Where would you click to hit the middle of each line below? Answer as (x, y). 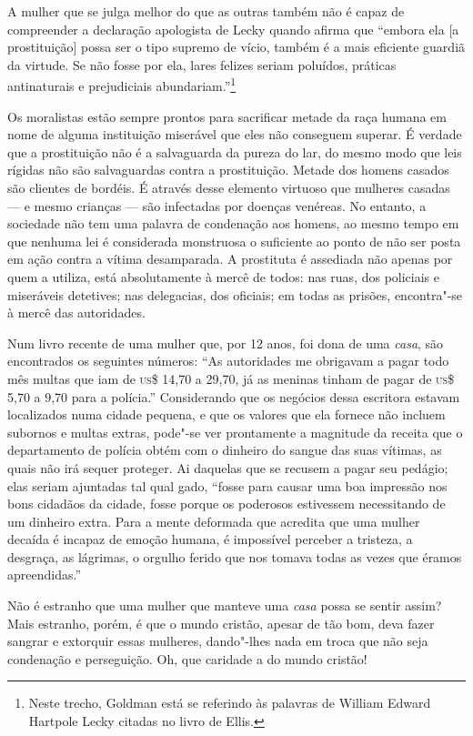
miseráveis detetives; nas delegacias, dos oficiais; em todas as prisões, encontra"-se (235, 294)
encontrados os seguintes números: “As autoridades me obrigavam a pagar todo (228, 361)
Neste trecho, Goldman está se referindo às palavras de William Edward (230, 703)
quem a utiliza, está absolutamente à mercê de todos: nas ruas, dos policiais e (224, 276)
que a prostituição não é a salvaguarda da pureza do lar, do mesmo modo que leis (235, 151)
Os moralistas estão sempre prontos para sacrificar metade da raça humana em (227, 116)
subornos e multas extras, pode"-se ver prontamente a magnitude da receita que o (235, 432)
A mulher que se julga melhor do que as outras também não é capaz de (206, 11)
